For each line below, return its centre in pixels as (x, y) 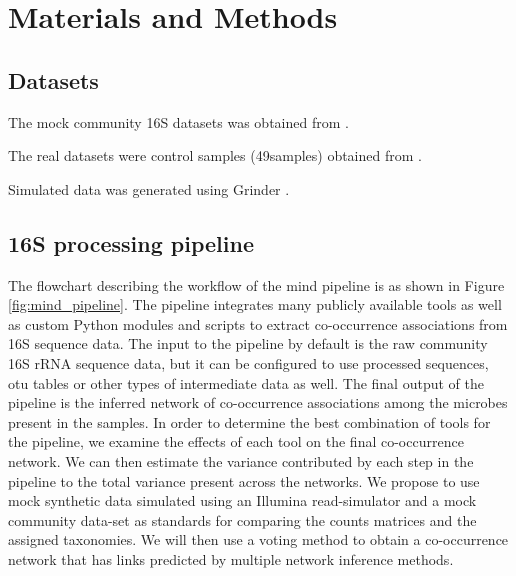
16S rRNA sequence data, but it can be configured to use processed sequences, (248, 362)
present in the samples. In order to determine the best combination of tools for (249, 421)
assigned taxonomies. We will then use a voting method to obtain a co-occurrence (258, 539)
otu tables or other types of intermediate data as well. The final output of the (246, 382)
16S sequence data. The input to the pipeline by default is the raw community (248, 343)
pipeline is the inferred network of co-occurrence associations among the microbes (258, 402)
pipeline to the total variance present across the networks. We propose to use (244, 480)
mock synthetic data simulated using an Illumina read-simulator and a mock (242, 500)
